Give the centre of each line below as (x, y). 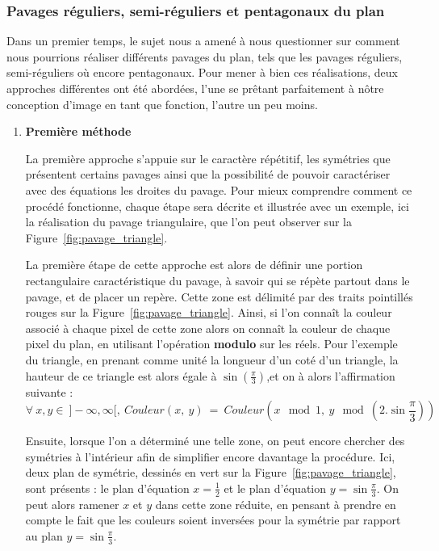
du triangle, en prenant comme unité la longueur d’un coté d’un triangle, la (212, 359)
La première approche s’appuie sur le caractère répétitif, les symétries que (208, 158)
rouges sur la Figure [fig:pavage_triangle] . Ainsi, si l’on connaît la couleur (209, 312)
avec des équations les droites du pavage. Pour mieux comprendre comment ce (219, 189)
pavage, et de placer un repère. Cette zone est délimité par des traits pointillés (219, 296)
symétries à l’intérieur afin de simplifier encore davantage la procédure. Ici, (210, 456)
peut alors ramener (72, 504)
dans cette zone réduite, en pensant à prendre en (276, 504)
